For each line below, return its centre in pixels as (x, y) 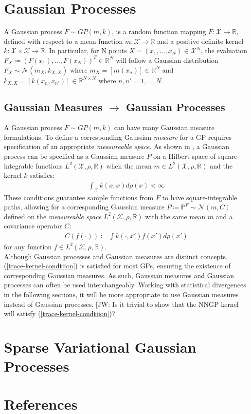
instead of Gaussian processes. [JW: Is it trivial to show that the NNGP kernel (121, 304)
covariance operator (33, 226)
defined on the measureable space (53, 216)
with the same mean (175, 216)
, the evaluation (224, 50)
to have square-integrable (200, 197)
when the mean (129, 165)
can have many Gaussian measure (164, 127)
